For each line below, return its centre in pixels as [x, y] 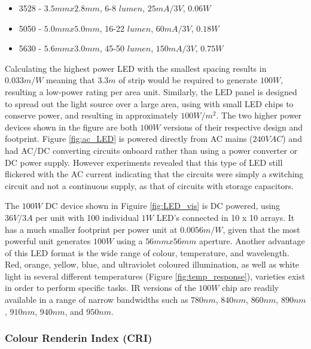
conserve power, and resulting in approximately [92, 115]
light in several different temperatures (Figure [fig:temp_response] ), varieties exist [155, 276]
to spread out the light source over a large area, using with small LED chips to [149, 103]
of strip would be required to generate [188, 80]
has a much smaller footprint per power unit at [91, 229]
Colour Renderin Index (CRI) [79, 338]
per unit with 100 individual [87, 217]
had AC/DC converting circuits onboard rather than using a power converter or [151, 150]
